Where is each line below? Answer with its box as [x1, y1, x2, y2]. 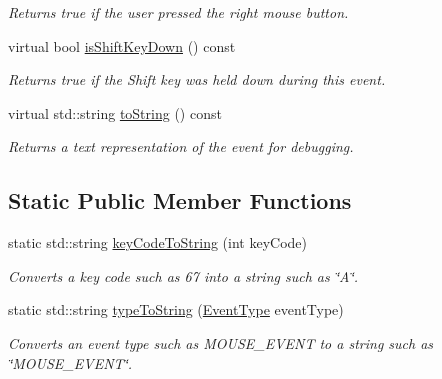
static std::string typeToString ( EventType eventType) [8, 299, 344, 320]
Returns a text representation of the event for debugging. [8, 136, 354, 157]
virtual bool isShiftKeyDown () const [8, 35, 236, 56]
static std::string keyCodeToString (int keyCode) [8, 232, 308, 253]
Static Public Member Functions [8, 185, 352, 216]
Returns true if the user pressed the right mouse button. [8, 2, 349, 22]
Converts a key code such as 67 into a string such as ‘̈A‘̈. [8, 265, 358, 286]
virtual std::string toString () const [8, 102, 222, 123]
